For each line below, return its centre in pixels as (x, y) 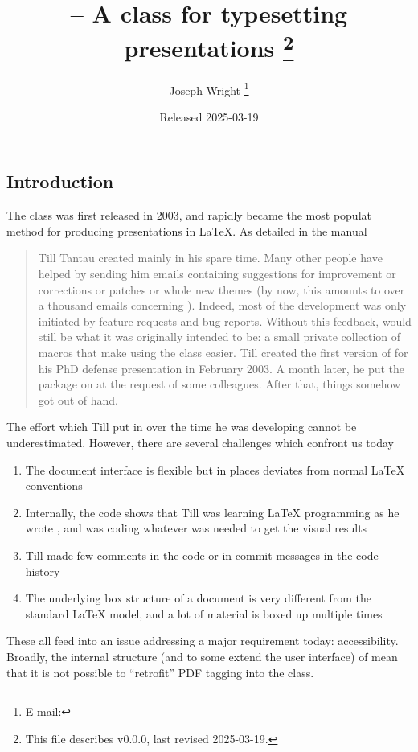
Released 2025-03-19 (209, 116)
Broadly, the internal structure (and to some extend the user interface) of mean (202, 656)
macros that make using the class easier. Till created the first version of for (223, 353)
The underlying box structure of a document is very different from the (198, 598)
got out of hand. (78, 399)
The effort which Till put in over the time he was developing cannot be (182, 427)
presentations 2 (209, 46)
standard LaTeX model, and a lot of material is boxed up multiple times (204, 613)
